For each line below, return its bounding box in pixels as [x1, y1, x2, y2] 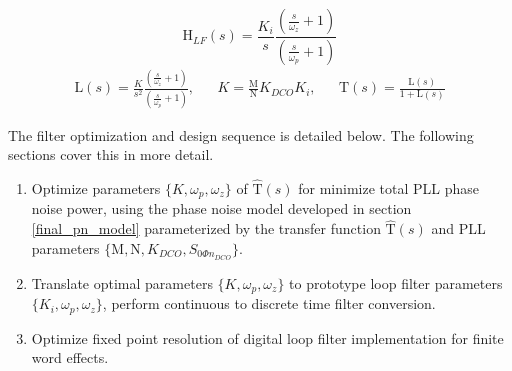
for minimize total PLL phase [298, 177, 479, 198]
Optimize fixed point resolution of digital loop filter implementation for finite [31, 327, 504, 348]
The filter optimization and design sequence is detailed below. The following [8, 124, 474, 145]
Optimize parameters [31, 177, 161, 198]
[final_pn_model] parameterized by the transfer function [31, 218, 381, 239]
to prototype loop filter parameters [289, 272, 503, 293]
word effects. [31, 347, 109, 368]
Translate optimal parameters [31, 272, 213, 293]
